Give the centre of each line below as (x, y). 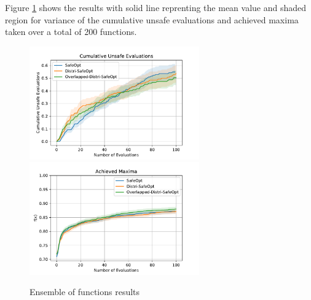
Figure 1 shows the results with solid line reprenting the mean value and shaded (156, 7)
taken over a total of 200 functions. (71, 32)
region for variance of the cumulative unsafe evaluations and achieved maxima (152, 19)
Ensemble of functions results (85, 292)
